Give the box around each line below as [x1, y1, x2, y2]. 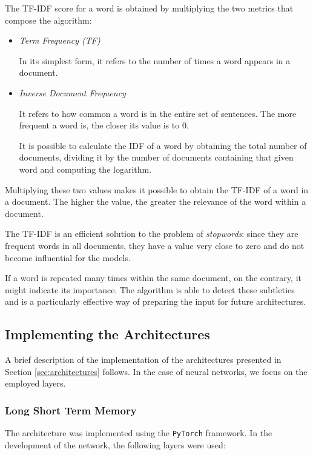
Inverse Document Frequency [19, 86, 126, 99]
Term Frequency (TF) [19, 34, 100, 47]
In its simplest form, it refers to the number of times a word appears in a [19, 54, 291, 67]
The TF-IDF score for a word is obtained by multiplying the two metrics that [5, 2, 294, 14]
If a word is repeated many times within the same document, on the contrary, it [5, 271, 301, 284]
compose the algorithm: [5, 13, 92, 26]
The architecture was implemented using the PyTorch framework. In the [5, 427, 272, 439]
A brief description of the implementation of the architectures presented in [5, 353, 282, 366]
